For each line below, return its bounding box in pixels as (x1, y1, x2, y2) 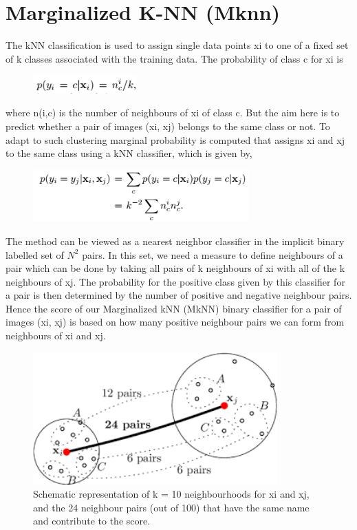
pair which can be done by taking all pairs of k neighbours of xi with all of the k (6, 261, 345, 275)
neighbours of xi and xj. (6, 328, 106, 343)
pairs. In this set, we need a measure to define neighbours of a (82, 247, 343, 262)
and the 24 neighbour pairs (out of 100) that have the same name (33, 500, 310, 514)
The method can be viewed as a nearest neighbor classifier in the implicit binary (6, 233, 345, 248)
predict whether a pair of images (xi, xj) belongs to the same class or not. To (6, 118, 330, 133)
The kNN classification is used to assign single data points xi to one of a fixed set (6, 38, 349, 52)
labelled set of (6, 247, 64, 262)
